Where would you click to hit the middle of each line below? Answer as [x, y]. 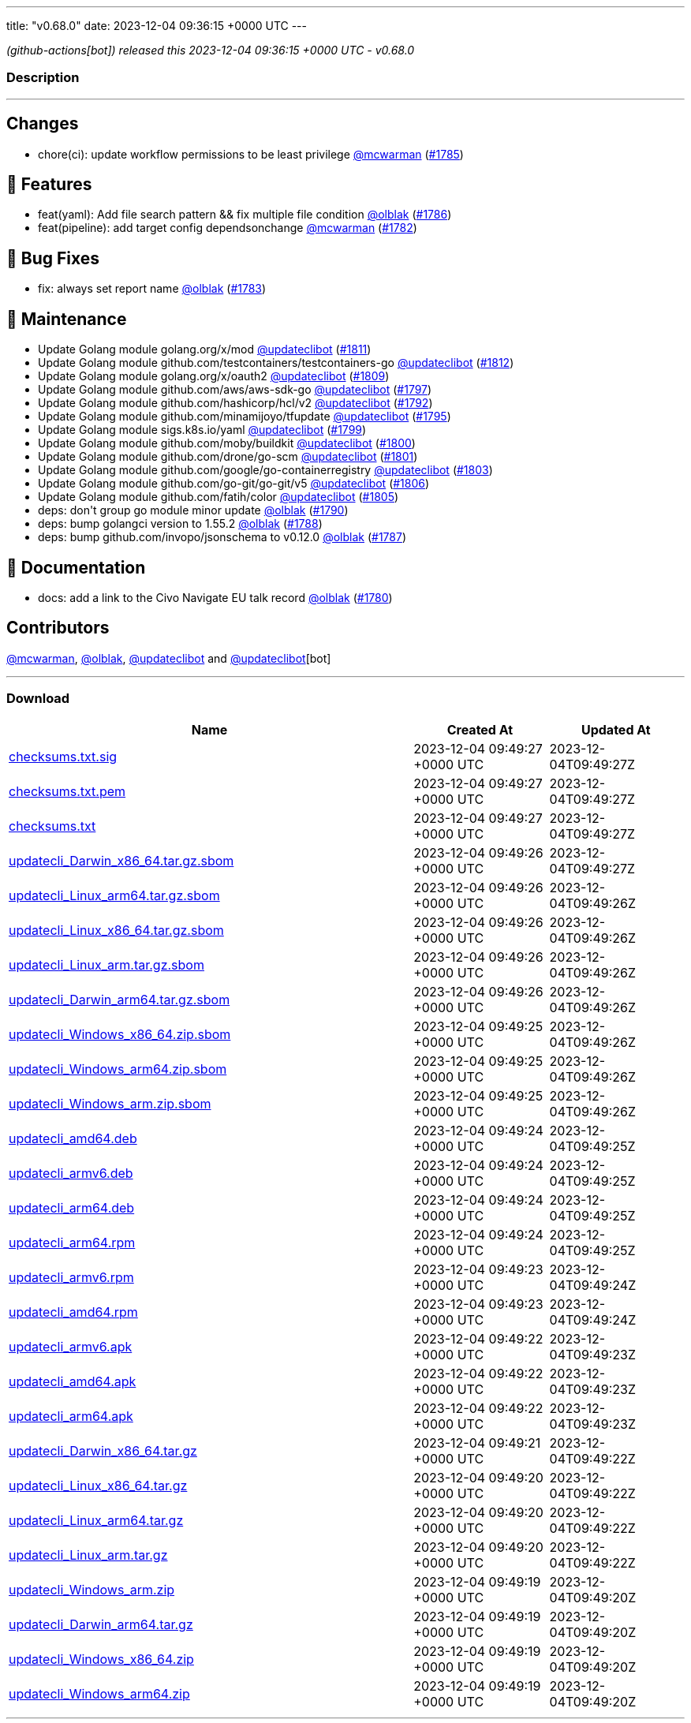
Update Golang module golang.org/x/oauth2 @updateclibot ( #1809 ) [214, 376]
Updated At [616, 729]
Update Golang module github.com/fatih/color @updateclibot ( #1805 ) [219, 497]
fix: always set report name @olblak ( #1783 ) [152, 289]
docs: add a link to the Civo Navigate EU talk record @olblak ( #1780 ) [215, 597]
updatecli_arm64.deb [72, 1207]
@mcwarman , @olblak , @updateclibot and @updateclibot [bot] [169, 658]
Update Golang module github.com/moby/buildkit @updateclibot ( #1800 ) [227, 443]
